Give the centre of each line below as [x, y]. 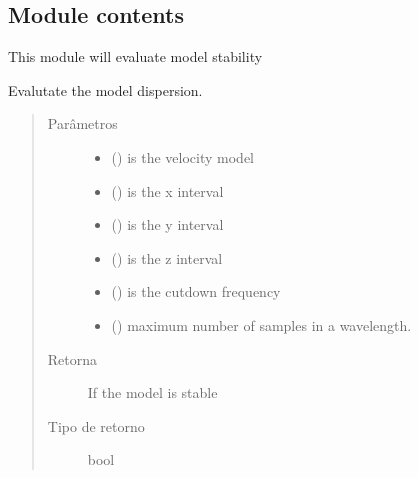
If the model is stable [152, 392]
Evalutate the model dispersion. [105, 89]
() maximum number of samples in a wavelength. [261, 324]
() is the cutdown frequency [196, 291]
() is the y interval [167, 224]
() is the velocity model [182, 156]
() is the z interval [167, 257]
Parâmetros [82, 123]
